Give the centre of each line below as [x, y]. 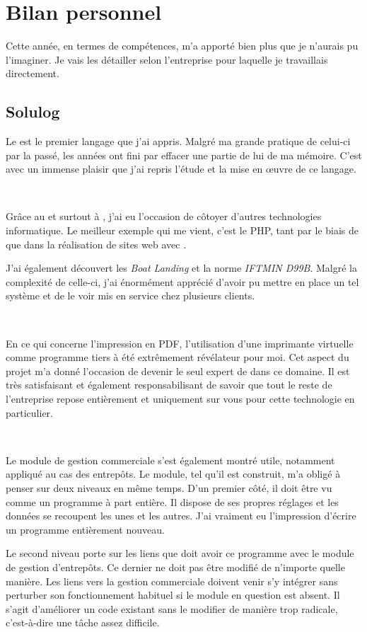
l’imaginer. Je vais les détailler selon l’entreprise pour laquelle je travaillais [167, 59]
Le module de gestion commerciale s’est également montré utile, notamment [170, 460]
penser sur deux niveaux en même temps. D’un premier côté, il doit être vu [169, 487]
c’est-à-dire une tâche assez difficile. [83, 622]
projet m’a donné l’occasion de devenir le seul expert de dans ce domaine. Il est [178, 370]
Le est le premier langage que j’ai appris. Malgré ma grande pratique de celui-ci [178, 141]
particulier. [29, 412]
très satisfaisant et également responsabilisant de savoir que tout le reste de [169, 385]
